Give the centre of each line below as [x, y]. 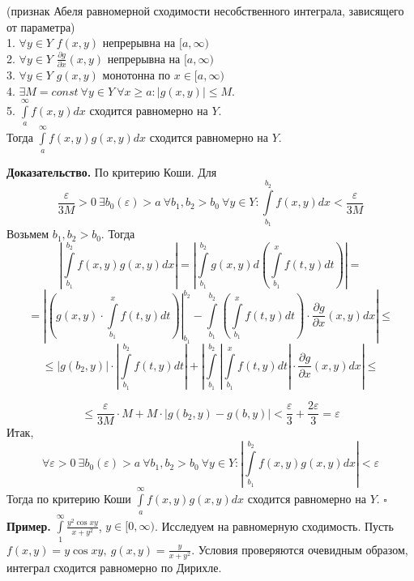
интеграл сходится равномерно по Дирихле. [114, 567]
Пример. [29, 525]
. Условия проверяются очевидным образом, [300, 549]
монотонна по [137, 75]
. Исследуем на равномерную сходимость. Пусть [274, 525]
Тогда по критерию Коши [69, 499]
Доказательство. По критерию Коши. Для [112, 171]
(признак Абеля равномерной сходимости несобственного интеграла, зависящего [205, 11]
